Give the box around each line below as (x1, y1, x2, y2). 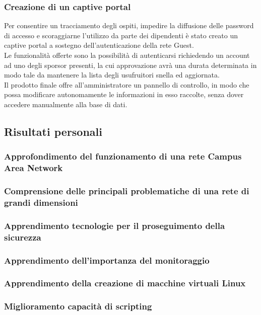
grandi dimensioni (4, 196, 78, 208)
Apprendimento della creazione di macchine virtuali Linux (4, 277, 246, 289)
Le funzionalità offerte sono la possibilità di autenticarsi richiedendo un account (4, 50, 250, 60)
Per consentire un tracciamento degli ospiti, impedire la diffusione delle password (4, 20, 254, 31)
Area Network (4, 162, 63, 174)
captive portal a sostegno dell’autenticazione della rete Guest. (4, 40, 194, 50)
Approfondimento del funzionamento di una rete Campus (4, 150, 242, 163)
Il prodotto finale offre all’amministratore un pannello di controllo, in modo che (4, 79, 249, 90)
